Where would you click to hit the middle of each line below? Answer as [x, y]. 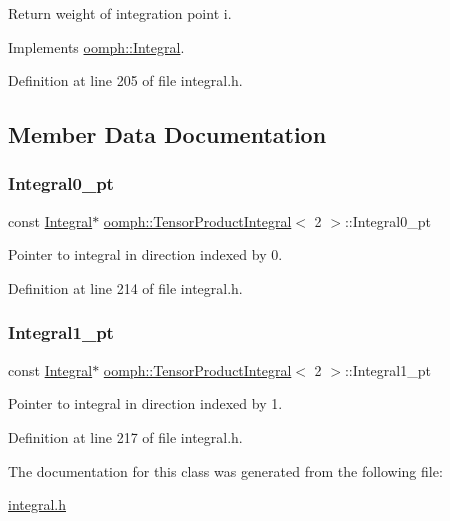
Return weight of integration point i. [120, 13]
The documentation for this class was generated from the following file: [225, 470]
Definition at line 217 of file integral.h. [125, 436]
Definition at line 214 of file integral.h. [125, 287]
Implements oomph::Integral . [96, 46]
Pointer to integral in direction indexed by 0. [145, 254]
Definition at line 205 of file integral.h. [125, 80]
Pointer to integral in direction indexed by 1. [145, 403]
